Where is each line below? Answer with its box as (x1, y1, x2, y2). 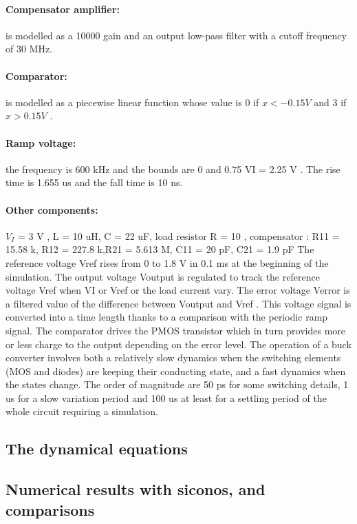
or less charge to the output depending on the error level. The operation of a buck (6, 336, 351, 351)
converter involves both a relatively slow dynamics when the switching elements (6, 350, 341, 365)
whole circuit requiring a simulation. (6, 404, 158, 419)
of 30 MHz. (6, 41, 53, 56)
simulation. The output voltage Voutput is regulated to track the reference (6, 269, 320, 283)
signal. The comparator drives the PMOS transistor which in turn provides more (6, 323, 346, 337)
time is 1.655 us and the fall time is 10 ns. (6, 175, 183, 190)
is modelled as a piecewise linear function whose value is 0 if (6, 94, 259, 109)
